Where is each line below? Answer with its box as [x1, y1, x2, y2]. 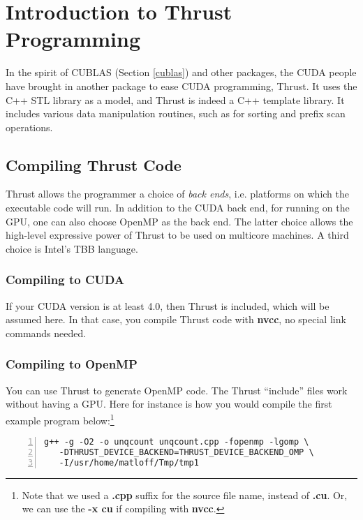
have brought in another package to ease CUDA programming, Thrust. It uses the [6, 78, 357, 93]
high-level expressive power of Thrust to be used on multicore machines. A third [6, 228, 349, 242]
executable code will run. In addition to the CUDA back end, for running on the [6, 200, 350, 215]
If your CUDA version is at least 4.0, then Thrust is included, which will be [6, 298, 329, 313]
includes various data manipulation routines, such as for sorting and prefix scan [6, 106, 346, 121]
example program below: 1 [6, 410, 114, 427]
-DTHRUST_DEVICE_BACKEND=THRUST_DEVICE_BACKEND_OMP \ [59, 447, 314, 457]
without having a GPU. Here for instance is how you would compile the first [6, 396, 332, 411]
